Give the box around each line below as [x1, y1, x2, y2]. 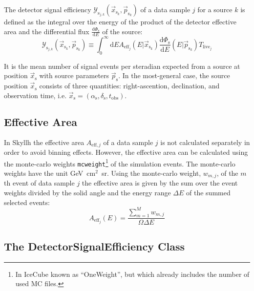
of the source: [102, 26, 143, 36]
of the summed [186, 187, 231, 197]
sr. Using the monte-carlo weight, [101, 167, 201, 178]
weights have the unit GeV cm [4, 167, 96, 178]
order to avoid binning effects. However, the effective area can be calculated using [4, 146, 248, 157]
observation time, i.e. [4, 90, 67, 100]
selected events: [4, 197, 50, 207]
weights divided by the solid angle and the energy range [4, 187, 171, 197]
